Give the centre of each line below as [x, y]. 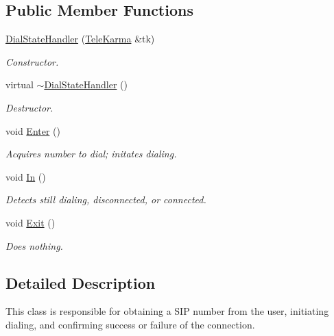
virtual [20, 85]
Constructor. [32, 61]
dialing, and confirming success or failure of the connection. [130, 324]
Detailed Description [81, 282]
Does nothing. [34, 245]
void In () [26, 176]
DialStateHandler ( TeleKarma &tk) [80, 39]
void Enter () [33, 130]
